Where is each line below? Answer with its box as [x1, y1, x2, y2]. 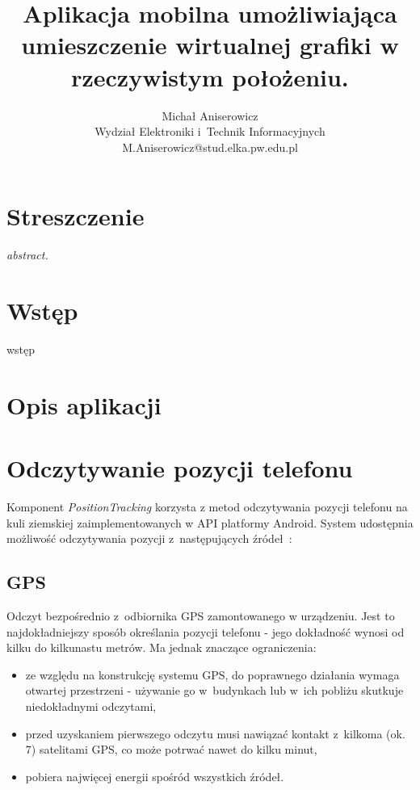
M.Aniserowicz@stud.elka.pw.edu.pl [122, 138, 298, 155]
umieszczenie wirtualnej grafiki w [21, 28, 399, 61]
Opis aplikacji [6, 388, 162, 421]
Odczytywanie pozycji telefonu [6, 452, 353, 485]
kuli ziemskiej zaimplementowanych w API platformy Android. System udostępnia [6, 514, 414, 531]
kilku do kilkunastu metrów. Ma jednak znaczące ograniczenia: [6, 639, 317, 656]
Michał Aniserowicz [162, 107, 258, 124]
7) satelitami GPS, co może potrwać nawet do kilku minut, [25, 741, 317, 758]
